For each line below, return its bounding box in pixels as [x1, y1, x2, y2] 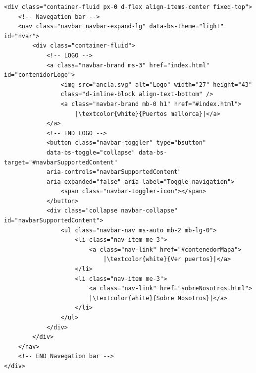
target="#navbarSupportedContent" [4, 159, 118, 166]
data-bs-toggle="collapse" [46, 149, 135, 156]
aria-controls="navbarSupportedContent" [46, 168, 181, 176]
